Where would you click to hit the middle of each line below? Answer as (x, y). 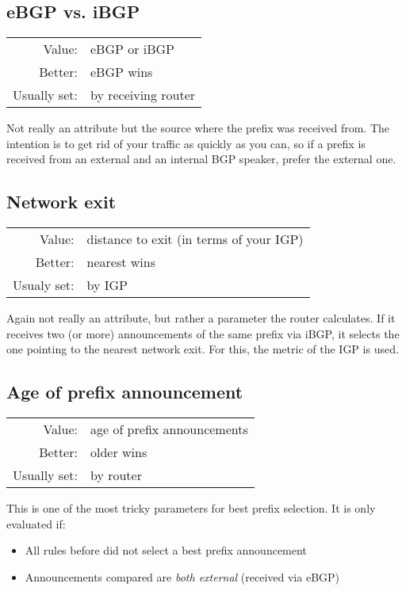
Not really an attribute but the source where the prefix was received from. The (198, 128)
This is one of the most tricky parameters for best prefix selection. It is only (191, 508)
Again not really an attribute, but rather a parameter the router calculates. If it (201, 318)
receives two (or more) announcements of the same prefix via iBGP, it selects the (203, 333)
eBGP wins (121, 72)
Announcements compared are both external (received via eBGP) (182, 576)
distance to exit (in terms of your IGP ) (195, 239)
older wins (119, 452)
